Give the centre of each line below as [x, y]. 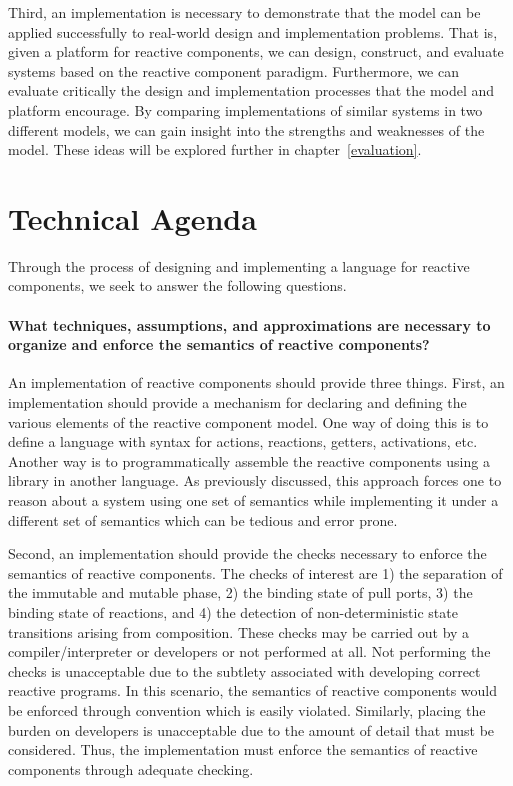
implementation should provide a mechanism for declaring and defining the [237, 402]
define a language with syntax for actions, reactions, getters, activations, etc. [243, 441]
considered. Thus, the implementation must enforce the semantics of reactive [243, 749]
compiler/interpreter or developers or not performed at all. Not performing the [249, 651]
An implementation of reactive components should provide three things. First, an [256, 382]
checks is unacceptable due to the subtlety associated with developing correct [244, 670]
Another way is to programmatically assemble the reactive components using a [249, 460]
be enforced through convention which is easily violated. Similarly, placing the [247, 709]
